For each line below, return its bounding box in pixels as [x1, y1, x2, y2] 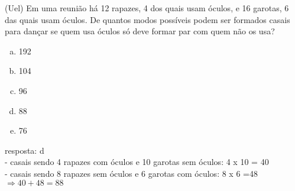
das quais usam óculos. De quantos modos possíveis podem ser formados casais [5, 13, 290, 25]
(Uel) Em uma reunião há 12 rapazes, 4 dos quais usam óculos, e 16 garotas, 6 [5, 2, 289, 14]
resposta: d [5, 144, 44, 156]
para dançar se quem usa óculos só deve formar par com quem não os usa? [5, 25, 275, 37]
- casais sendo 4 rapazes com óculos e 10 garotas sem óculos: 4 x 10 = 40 [5, 156, 269, 168]
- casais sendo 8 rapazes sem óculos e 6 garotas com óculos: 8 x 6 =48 [5, 167, 258, 179]
